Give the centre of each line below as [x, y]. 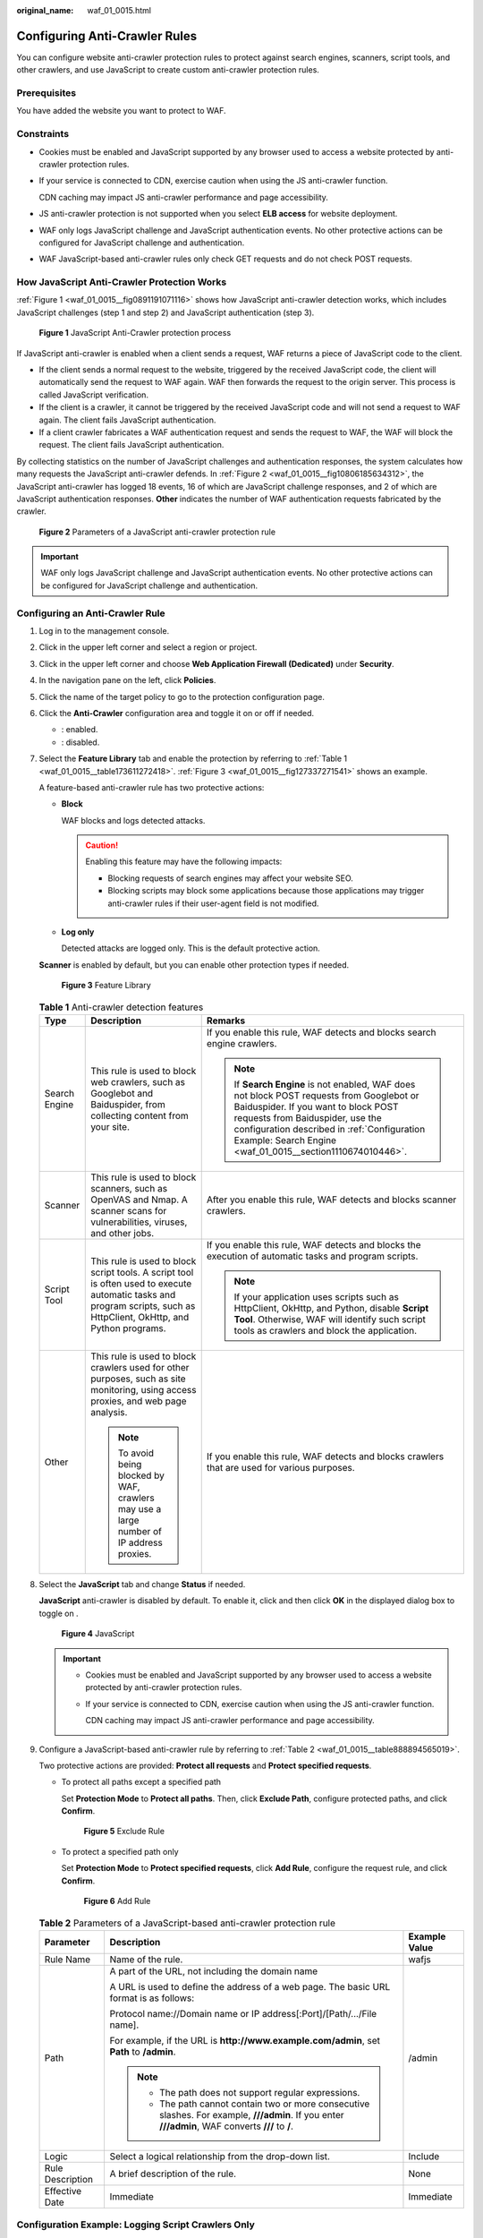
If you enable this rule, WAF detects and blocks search [322, 1032]
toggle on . [59, 1613]
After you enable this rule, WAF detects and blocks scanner [331, 1200]
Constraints [43, 134]
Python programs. [128, 1328]
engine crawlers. [241, 1043]
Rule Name [68, 1959]
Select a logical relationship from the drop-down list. [220, 2156]
